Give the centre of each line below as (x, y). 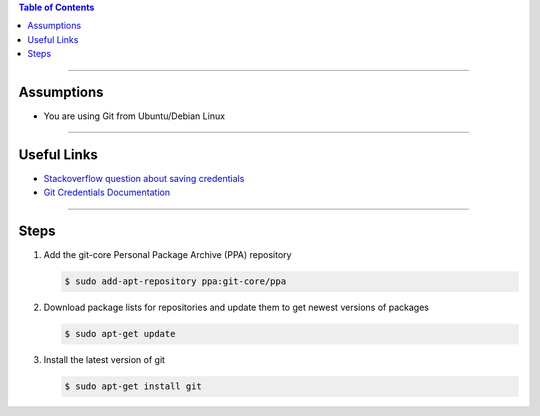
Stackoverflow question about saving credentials (144, 178)
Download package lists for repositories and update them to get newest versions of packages (236, 307)
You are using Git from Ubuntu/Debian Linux (134, 116)
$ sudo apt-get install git (133, 386)
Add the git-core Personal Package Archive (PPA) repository (167, 255)
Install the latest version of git (104, 360)
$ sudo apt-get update (120, 334)
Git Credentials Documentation (106, 192)
